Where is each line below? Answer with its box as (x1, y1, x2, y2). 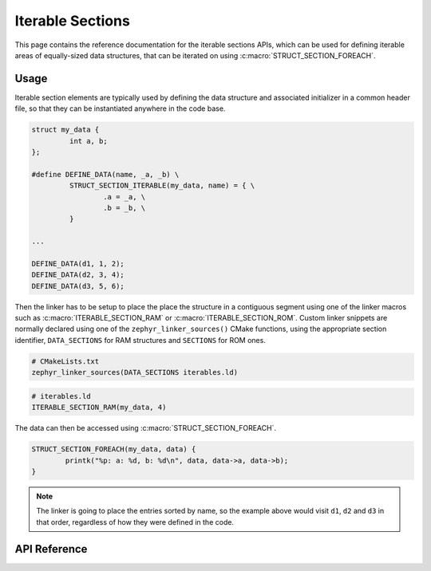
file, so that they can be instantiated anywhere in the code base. (14, 104, 226, 113)
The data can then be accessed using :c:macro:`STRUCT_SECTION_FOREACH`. (14, 423, 277, 433)
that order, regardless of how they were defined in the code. (36, 517, 235, 526)
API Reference (14, 542, 88, 556)
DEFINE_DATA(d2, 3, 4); (31, 270, 125, 279)
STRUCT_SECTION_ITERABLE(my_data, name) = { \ (69, 181, 255, 191)
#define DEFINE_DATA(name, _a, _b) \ (31, 170, 180, 179)
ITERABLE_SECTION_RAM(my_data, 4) (31, 403, 167, 412)
